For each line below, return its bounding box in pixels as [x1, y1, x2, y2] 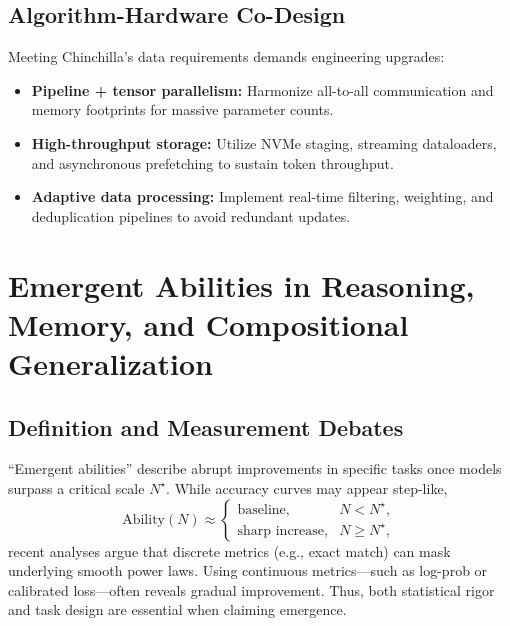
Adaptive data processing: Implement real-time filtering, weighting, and [31, 186, 494, 207]
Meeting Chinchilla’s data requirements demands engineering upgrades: [8, 46, 445, 67]
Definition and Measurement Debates [8, 411, 404, 442]
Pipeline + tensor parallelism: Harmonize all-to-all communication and [31, 79, 494, 100]
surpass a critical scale [8, 477, 145, 498]
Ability [122, 512, 165, 527]
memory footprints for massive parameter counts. [31, 99, 334, 120]
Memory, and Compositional [8, 303, 409, 344]
